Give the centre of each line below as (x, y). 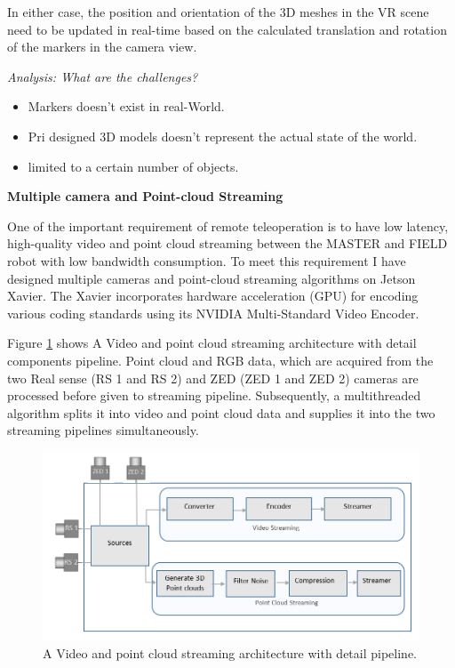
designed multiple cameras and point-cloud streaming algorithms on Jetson (212, 278)
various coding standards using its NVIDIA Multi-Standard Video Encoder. (213, 313)
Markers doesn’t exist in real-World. (126, 106)
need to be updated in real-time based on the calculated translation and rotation (227, 29)
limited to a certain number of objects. (133, 166)
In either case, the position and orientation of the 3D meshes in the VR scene (218, 12)
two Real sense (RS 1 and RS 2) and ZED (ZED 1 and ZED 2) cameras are (213, 378)
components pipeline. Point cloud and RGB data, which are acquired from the (220, 360)
